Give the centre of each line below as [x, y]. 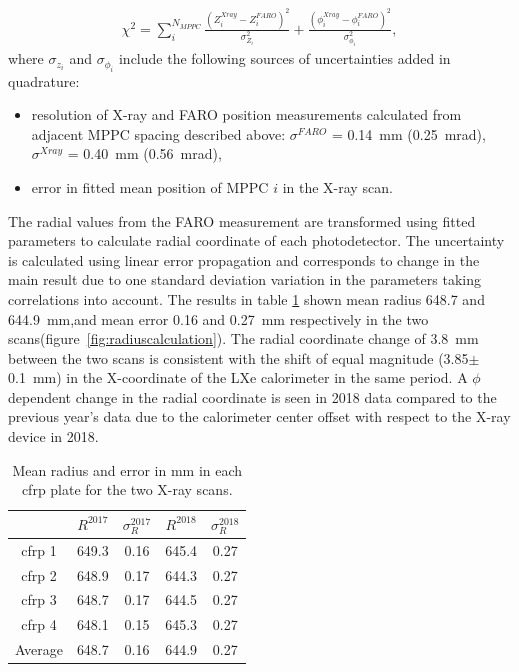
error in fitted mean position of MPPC [150, 186]
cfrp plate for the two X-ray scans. [127, 489]
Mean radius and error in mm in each [127, 469]
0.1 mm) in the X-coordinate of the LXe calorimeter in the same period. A [238, 377]
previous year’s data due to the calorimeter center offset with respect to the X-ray [259, 416]
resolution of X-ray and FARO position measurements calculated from [246, 114]
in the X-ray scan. [337, 186]
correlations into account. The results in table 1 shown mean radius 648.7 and [246, 298]
